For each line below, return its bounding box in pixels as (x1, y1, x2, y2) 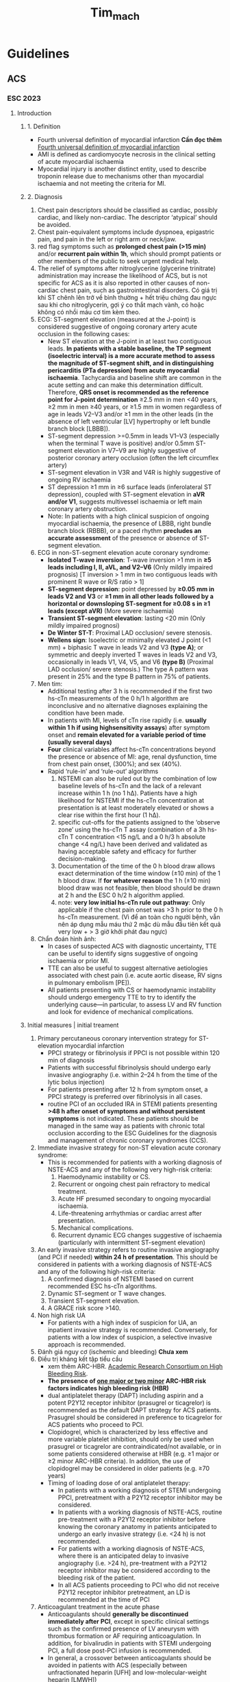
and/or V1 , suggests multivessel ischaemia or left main (47, 497, 203, 506)
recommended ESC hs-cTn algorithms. (47, 1282, 157, 1290)
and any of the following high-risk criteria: (37, 1268, 156, 1276)
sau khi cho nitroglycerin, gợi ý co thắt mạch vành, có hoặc (37, 300, 205, 309)
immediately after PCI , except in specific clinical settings (47, 1618, 209, 1626)
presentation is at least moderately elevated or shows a (57, 804, 214, 812)
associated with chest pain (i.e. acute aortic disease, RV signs (47, 971, 222, 980)
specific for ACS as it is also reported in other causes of (37, 279, 195, 287)
